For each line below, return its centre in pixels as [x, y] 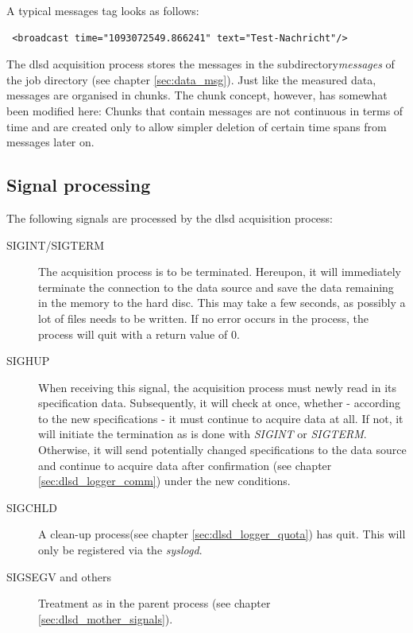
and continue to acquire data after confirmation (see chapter [185, 465]
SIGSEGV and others [59, 576]
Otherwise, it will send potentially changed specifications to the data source [222, 450]
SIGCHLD [32, 507]
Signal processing [79, 185]
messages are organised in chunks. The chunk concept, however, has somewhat [197, 95]
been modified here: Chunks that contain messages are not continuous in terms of [205, 110]
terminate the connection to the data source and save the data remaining [216, 287]
